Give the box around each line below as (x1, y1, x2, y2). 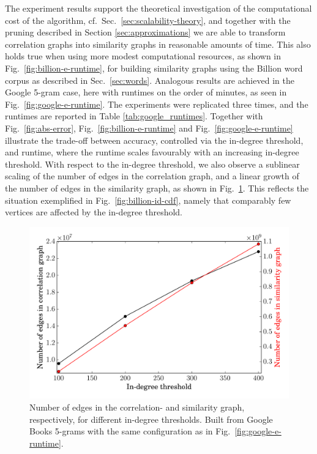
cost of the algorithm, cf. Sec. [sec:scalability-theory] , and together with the (5, 13, 291, 26)
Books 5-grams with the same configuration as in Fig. (29, 425, 231, 437)
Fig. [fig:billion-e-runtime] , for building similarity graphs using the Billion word (5, 61, 303, 74)
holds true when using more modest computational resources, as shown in (5, 50, 282, 62)
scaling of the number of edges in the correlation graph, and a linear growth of (5, 169, 299, 182)
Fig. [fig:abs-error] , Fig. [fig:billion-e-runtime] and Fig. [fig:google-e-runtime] (5, 121, 293, 134)
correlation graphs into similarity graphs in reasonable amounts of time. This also (5, 37, 311, 50)
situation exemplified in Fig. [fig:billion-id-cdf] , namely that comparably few (5, 193, 291, 206)
